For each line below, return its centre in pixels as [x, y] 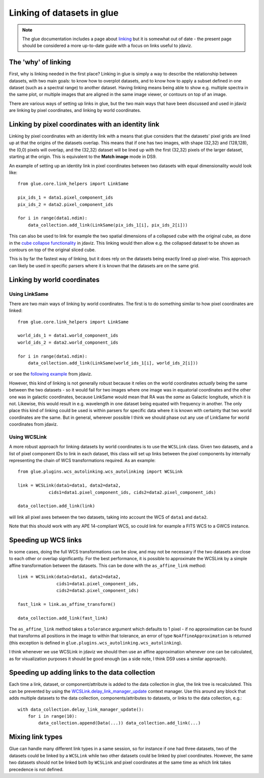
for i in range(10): [52, 716]
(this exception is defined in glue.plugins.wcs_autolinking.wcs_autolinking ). [96, 643]
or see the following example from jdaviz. [51, 374]
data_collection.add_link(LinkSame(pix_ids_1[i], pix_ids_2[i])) [108, 225]
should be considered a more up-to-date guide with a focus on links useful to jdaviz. [107, 46]
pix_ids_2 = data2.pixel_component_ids [66, 204]
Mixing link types [36, 737]
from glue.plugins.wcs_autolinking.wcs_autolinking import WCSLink [100, 472]
